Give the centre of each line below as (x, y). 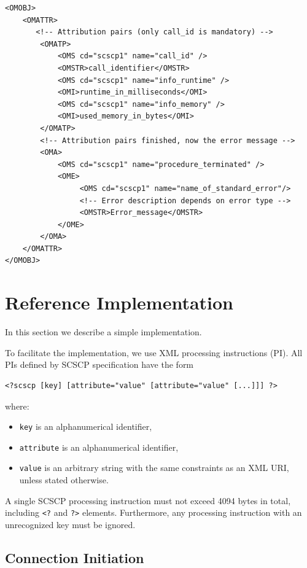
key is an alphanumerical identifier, (86, 426)
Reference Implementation (119, 302)
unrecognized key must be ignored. (70, 524)
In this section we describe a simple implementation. (103, 332)
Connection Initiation (75, 557)
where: (17, 406)
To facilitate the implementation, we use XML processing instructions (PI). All (154, 352)
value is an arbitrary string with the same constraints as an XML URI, (154, 468)
